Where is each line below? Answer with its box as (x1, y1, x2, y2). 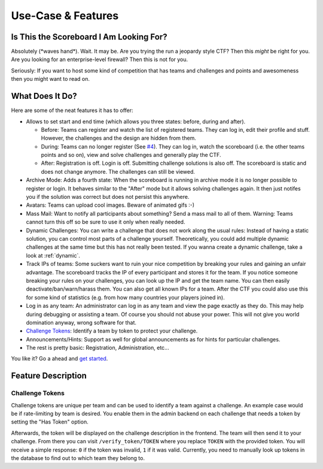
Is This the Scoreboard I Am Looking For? (11, 32, 167, 42)
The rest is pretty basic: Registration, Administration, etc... (26, 344, 170, 352)
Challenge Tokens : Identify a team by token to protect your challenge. (26, 327, 198, 335)
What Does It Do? (11, 91, 77, 101)
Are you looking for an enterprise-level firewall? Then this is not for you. (11, 56, 188, 63)
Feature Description (11, 371, 87, 381)
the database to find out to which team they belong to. (11, 454, 145, 461)
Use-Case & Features (11, 9, 119, 22)
